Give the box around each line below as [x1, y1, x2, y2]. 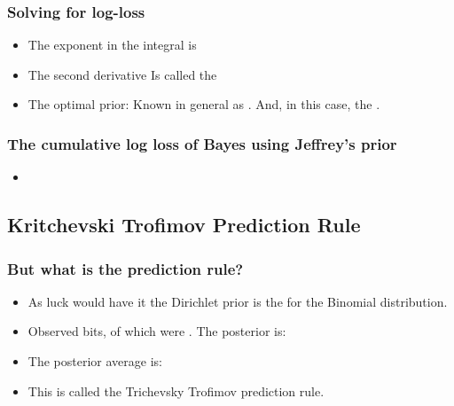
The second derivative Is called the [27, 65, 217, 83]
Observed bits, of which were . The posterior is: [27, 322, 286, 340]
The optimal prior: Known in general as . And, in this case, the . [27, 95, 380, 113]
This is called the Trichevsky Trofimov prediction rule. [27, 381, 325, 400]
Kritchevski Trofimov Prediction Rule [7, 211, 361, 238]
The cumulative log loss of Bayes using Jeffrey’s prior [7, 132, 397, 154]
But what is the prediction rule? [7, 257, 244, 279]
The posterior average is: [27, 352, 162, 370]
